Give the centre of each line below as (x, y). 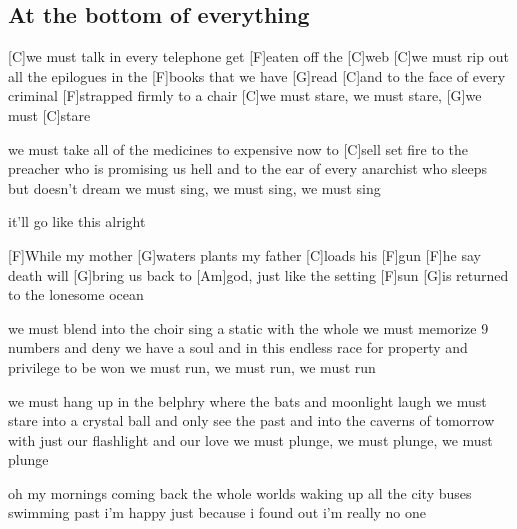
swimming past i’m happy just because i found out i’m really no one (217, 512)
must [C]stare (49, 114)
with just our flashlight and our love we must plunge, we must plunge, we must (250, 439)
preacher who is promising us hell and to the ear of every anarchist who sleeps (247, 168)
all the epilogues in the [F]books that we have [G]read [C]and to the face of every (257, 75)
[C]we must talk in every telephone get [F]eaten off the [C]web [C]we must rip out (258, 56)
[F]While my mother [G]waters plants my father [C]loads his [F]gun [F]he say (244, 254)
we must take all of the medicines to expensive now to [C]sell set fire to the (238, 148)
